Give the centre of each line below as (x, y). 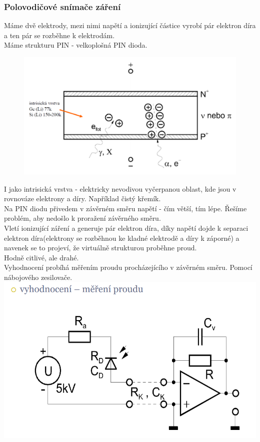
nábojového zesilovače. (38, 277)
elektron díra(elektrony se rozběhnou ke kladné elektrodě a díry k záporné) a (122, 238)
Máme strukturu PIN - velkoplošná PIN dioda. (76, 45)
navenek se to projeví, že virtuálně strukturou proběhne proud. (100, 248)
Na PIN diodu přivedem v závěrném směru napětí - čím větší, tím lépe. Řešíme (125, 208)
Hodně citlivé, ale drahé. (41, 257)
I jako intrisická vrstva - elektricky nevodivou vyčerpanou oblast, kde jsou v (120, 188)
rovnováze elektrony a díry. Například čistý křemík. (82, 198)
